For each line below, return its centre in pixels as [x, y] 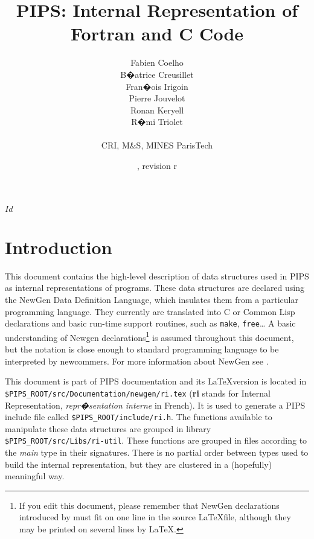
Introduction [59, 247]
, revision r [157, 166]
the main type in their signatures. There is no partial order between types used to [157, 452]
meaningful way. [35, 476]
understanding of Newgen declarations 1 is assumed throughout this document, [149, 336]
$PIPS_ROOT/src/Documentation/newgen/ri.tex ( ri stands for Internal [138, 393]
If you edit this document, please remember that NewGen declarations [149, 505]
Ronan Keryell [157, 110]
